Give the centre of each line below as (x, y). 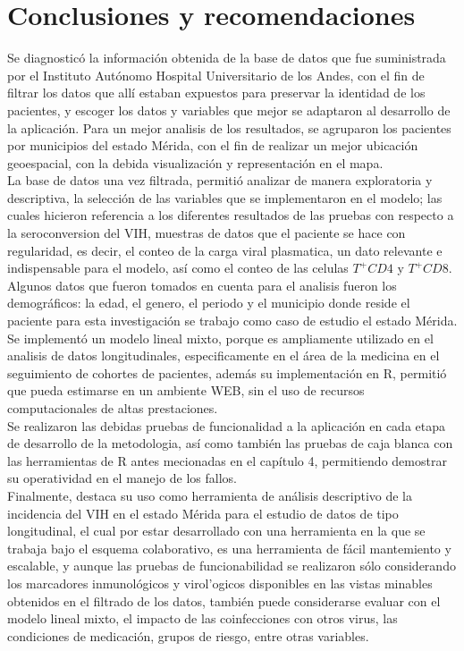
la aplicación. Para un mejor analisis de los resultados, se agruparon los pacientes (229, 127)
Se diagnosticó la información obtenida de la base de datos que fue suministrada (227, 58)
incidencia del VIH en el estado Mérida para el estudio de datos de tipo (203, 513)
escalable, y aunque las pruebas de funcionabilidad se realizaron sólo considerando (232, 566)
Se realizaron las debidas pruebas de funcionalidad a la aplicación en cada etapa (226, 425)
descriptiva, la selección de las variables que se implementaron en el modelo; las (225, 197)
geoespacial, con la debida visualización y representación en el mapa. (195, 162)
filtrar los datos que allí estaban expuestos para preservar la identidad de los (216, 93)
